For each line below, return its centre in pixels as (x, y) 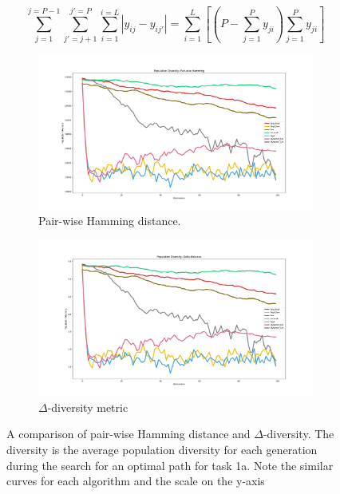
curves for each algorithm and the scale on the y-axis (136, 481)
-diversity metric (88, 407)
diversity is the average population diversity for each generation (162, 450)
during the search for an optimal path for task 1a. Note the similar (170, 465)
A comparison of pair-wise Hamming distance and (128, 434)
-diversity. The (298, 434)
